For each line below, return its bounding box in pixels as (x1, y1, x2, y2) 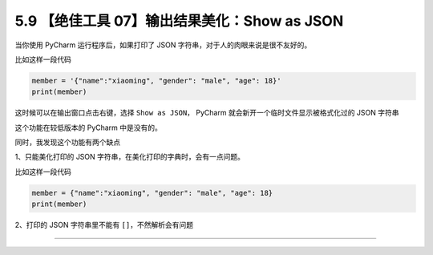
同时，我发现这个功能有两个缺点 (14, 137, 120, 148)
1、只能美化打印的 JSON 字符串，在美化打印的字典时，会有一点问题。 (14, 152, 245, 162)
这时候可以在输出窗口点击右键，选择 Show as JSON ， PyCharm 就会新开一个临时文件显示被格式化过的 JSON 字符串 (14, 108, 399, 118)
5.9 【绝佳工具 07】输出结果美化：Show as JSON (14, 12, 344, 30)
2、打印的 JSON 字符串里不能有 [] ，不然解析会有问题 (14, 221, 194, 230)
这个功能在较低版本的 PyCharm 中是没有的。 (14, 123, 162, 132)
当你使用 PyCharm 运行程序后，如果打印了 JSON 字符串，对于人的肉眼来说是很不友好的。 (14, 40, 312, 50)
